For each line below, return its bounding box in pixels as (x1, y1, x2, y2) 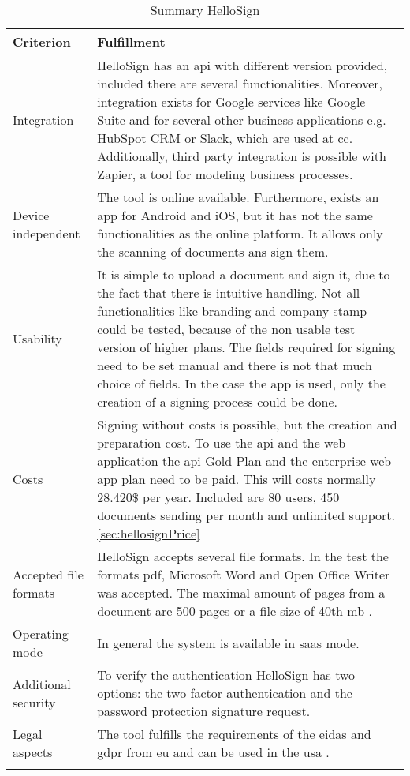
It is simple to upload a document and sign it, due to (97, 265, 390, 283)
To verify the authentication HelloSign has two (97, 665, 356, 684)
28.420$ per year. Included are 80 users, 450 (97, 488, 340, 506)
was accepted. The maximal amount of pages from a (97, 583, 386, 602)
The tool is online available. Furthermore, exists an (97, 188, 379, 206)
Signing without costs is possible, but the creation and (97, 415, 397, 433)
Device (13, 206, 50, 224)
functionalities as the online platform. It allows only (97, 224, 383, 242)
